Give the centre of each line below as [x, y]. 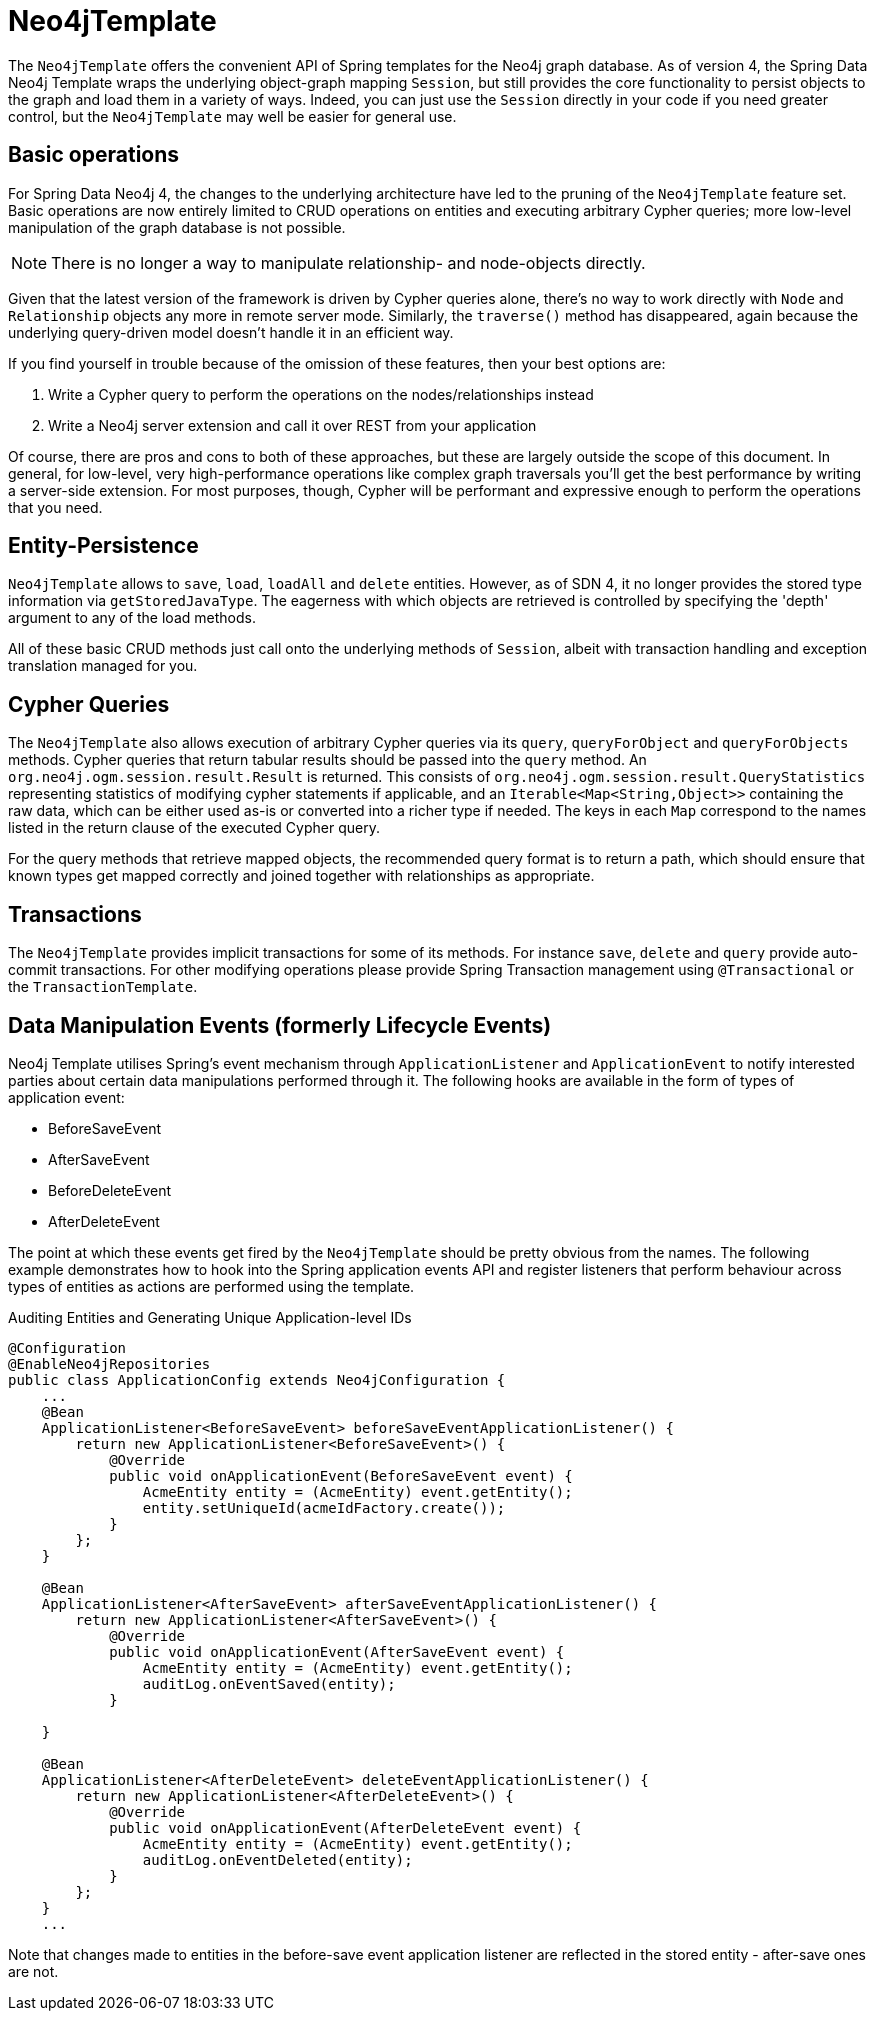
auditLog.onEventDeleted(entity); [277, 1859]
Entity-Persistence [103, 546]
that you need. [55, 507]
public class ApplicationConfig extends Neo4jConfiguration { [257, 1379]
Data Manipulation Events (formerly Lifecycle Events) [280, 1025]
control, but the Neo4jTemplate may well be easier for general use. [232, 116]
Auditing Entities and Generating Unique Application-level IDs [210, 1317]
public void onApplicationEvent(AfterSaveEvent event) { [337, 1651]
